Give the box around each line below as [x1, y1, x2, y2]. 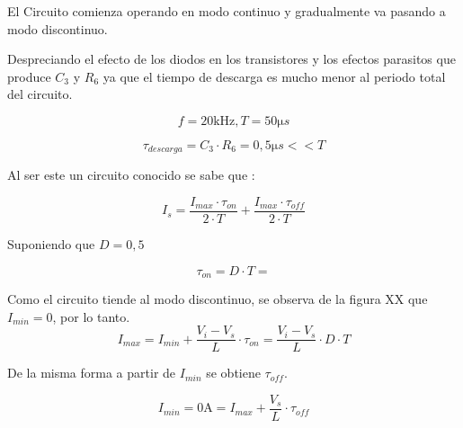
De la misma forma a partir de [7, 363, 176, 382]
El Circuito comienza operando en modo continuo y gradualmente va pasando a [7, 2, 446, 20]
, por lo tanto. [52, 307, 130, 325]
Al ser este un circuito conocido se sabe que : [7, 165, 255, 184]
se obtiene [206, 363, 261, 382]
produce [7, 67, 51, 85]
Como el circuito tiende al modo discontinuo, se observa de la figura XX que [7, 290, 428, 308]
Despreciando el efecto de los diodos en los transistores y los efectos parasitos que [7, 49, 456, 68]
